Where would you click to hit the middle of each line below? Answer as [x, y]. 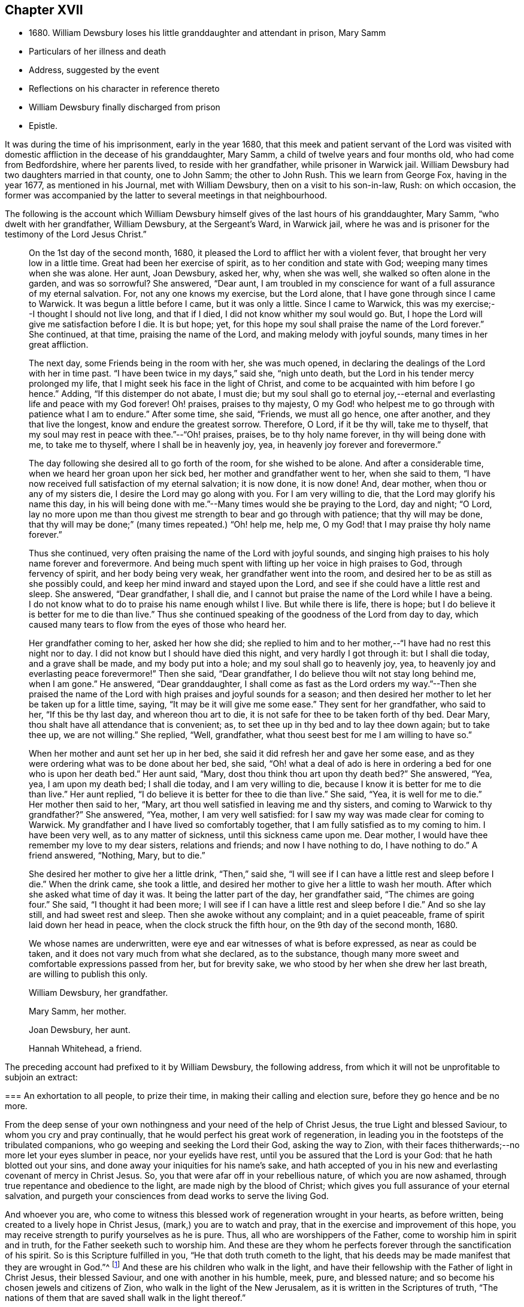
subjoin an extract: [41, 1077]
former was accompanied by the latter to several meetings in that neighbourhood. [166, 195]
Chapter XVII [44, 10]
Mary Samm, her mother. [78, 1011]
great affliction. [59, 345]
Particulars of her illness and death [98, 52]
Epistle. [43, 126]
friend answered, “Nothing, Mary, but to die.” [117, 856]
